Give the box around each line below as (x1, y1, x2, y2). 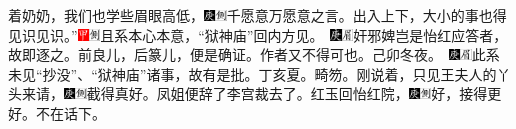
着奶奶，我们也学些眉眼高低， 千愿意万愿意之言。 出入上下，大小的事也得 (8, 5, 507, 25)
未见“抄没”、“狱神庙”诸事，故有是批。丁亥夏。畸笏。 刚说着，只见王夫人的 (8, 63, 497, 84)
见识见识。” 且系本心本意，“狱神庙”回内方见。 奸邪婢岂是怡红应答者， (8, 24, 508, 45)
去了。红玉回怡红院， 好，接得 (268, 83, 488, 104)
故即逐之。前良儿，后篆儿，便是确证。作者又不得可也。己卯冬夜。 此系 (8, 44, 500, 65)
